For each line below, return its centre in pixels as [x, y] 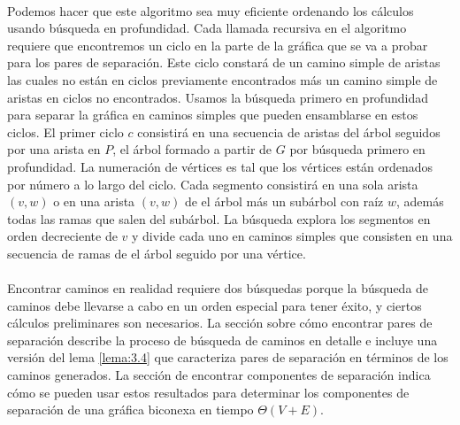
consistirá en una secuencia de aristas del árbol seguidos [289, 131]
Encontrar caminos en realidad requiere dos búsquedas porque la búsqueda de [218, 288]
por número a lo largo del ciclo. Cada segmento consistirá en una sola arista [213, 184]
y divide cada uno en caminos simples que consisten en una [292, 236]
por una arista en [54, 149]
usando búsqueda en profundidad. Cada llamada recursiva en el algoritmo [207, 28]
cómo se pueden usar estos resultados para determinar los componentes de [208, 392]
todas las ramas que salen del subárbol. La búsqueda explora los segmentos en [219, 218]
